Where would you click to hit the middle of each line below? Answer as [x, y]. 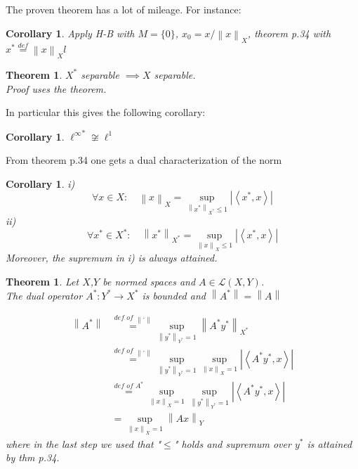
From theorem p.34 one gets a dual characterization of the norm [144, 160]
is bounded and [174, 295]
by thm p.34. [33, 457]
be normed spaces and [149, 282]
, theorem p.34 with [289, 33]
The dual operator [44, 295]
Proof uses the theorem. [56, 88]
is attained [330, 443]
